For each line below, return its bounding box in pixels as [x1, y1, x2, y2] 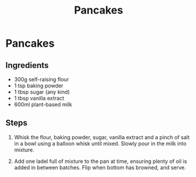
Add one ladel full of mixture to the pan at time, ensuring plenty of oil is [14, 158, 187, 165]
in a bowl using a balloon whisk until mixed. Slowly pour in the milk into [14, 140, 187, 147]
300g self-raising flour [14, 76, 69, 83]
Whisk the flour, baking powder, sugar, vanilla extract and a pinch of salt [14, 133, 190, 140]
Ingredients [5, 60, 49, 70]
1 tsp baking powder [14, 82, 64, 89]
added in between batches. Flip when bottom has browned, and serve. [14, 163, 187, 171]
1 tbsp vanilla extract [14, 95, 64, 101]
